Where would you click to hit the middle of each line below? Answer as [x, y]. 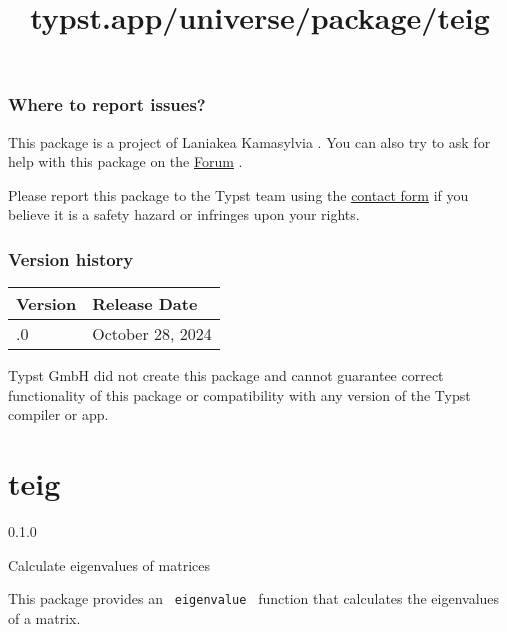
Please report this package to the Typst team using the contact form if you [238, 194]
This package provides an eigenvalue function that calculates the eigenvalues [254, 598]
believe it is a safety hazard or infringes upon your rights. [184, 214]
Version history [71, 258]
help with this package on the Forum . [125, 161]
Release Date [145, 304]
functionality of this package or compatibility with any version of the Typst [239, 394]
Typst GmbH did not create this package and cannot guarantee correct [226, 375]
